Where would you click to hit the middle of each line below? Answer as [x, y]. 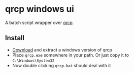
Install [15, 38]
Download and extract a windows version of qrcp [62, 49]
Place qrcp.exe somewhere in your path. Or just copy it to [70, 55]
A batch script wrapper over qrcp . [39, 23]
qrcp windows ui [40, 9]
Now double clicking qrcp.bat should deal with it [61, 65]
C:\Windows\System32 [33, 61]
